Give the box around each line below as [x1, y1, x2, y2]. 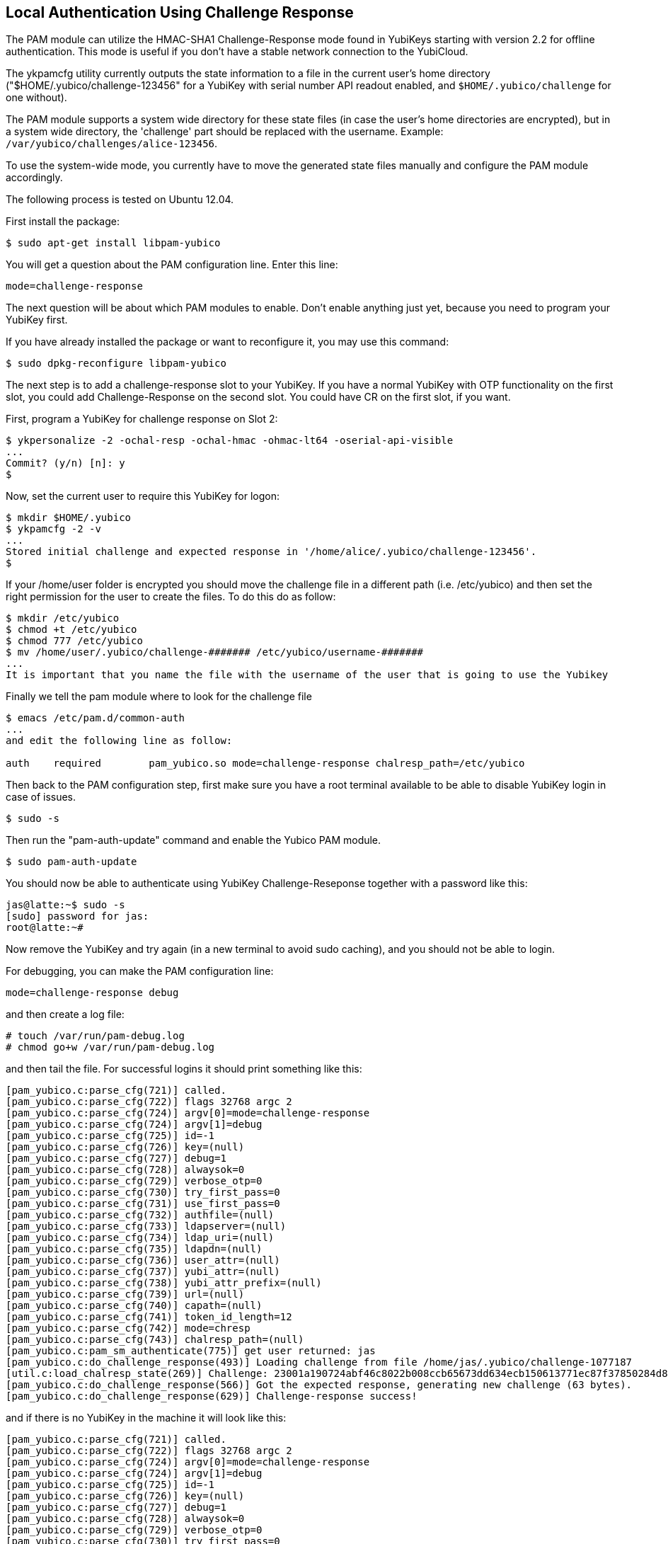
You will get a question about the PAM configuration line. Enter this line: [6, 258, 338, 271]
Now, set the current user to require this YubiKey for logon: [6, 490, 280, 503]
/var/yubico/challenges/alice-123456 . [6, 137, 218, 150]
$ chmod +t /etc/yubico [6, 624, 137, 636]
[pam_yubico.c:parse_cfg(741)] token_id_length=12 [6, 1311, 292, 1323]
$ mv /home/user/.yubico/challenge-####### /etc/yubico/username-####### [6, 646, 424, 658]
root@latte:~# [6, 922, 83, 934]
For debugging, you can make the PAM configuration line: [6, 965, 274, 978]
